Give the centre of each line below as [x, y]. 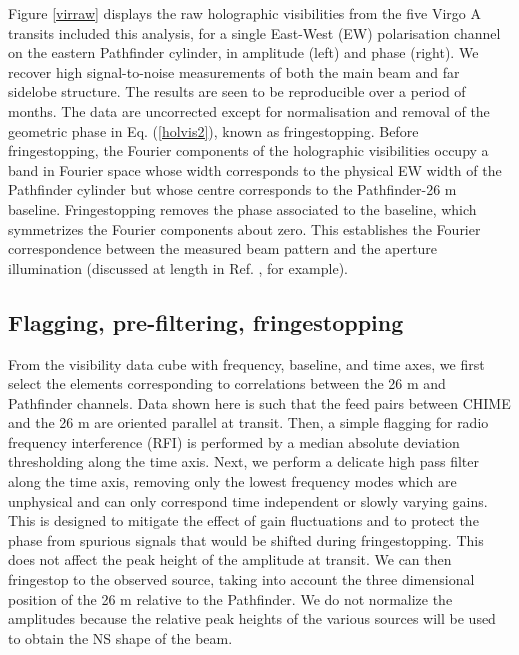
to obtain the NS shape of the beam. [120, 637]
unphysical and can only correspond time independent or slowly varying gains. [248, 500]
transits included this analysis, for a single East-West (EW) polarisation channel [254, 32]
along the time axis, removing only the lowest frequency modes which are [232, 481]
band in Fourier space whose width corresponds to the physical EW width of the [255, 169]
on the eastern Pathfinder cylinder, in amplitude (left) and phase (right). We [243, 52]
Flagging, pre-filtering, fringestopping [206, 321]
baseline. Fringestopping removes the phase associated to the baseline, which [242, 208]
